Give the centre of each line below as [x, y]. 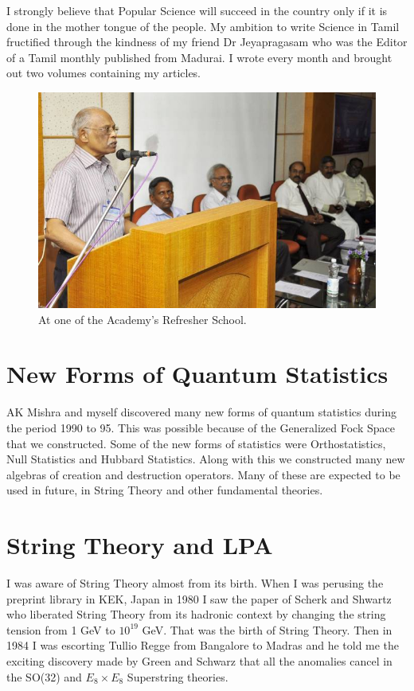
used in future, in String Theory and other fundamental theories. [165, 490]
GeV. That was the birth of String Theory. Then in [267, 629]
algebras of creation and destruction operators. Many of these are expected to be [203, 474]
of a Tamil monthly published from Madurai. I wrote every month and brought [199, 57]
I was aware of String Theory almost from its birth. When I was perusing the [195, 583]
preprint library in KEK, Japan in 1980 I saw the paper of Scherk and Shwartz [199, 598]
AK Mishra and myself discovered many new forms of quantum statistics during [201, 412]
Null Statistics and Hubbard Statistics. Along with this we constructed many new [206, 459]
